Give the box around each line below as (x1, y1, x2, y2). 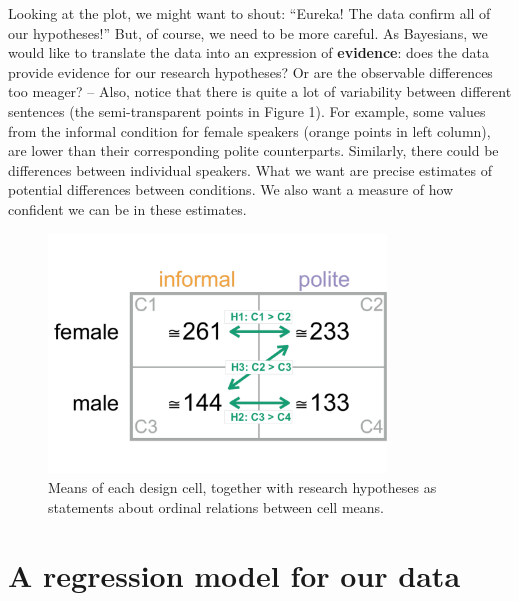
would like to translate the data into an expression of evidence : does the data (8, 42, 489, 63)
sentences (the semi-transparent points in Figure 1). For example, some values (8, 100, 486, 121)
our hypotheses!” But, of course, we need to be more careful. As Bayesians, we (8, 22, 488, 43)
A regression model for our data (8, 555, 461, 596)
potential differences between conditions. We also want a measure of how (8, 179, 454, 200)
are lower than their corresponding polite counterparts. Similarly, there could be (8, 140, 499, 161)
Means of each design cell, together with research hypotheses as (48, 476, 437, 497)
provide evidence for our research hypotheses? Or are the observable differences (8, 61, 493, 82)
